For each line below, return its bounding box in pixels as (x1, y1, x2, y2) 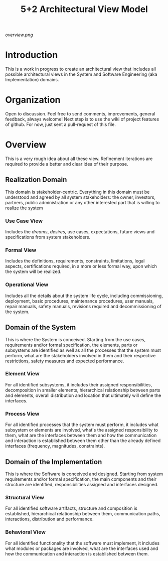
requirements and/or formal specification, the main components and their (5, 476, 157, 482)
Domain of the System (5, 323, 76, 332)
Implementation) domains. (5, 77, 59, 83)
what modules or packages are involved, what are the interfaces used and (5, 545, 158, 551)
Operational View (5, 281, 49, 288)
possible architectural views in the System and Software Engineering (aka (5, 71, 157, 77)
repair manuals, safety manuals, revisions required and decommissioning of (5, 303, 162, 309)
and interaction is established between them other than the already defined (5, 438, 161, 444)
